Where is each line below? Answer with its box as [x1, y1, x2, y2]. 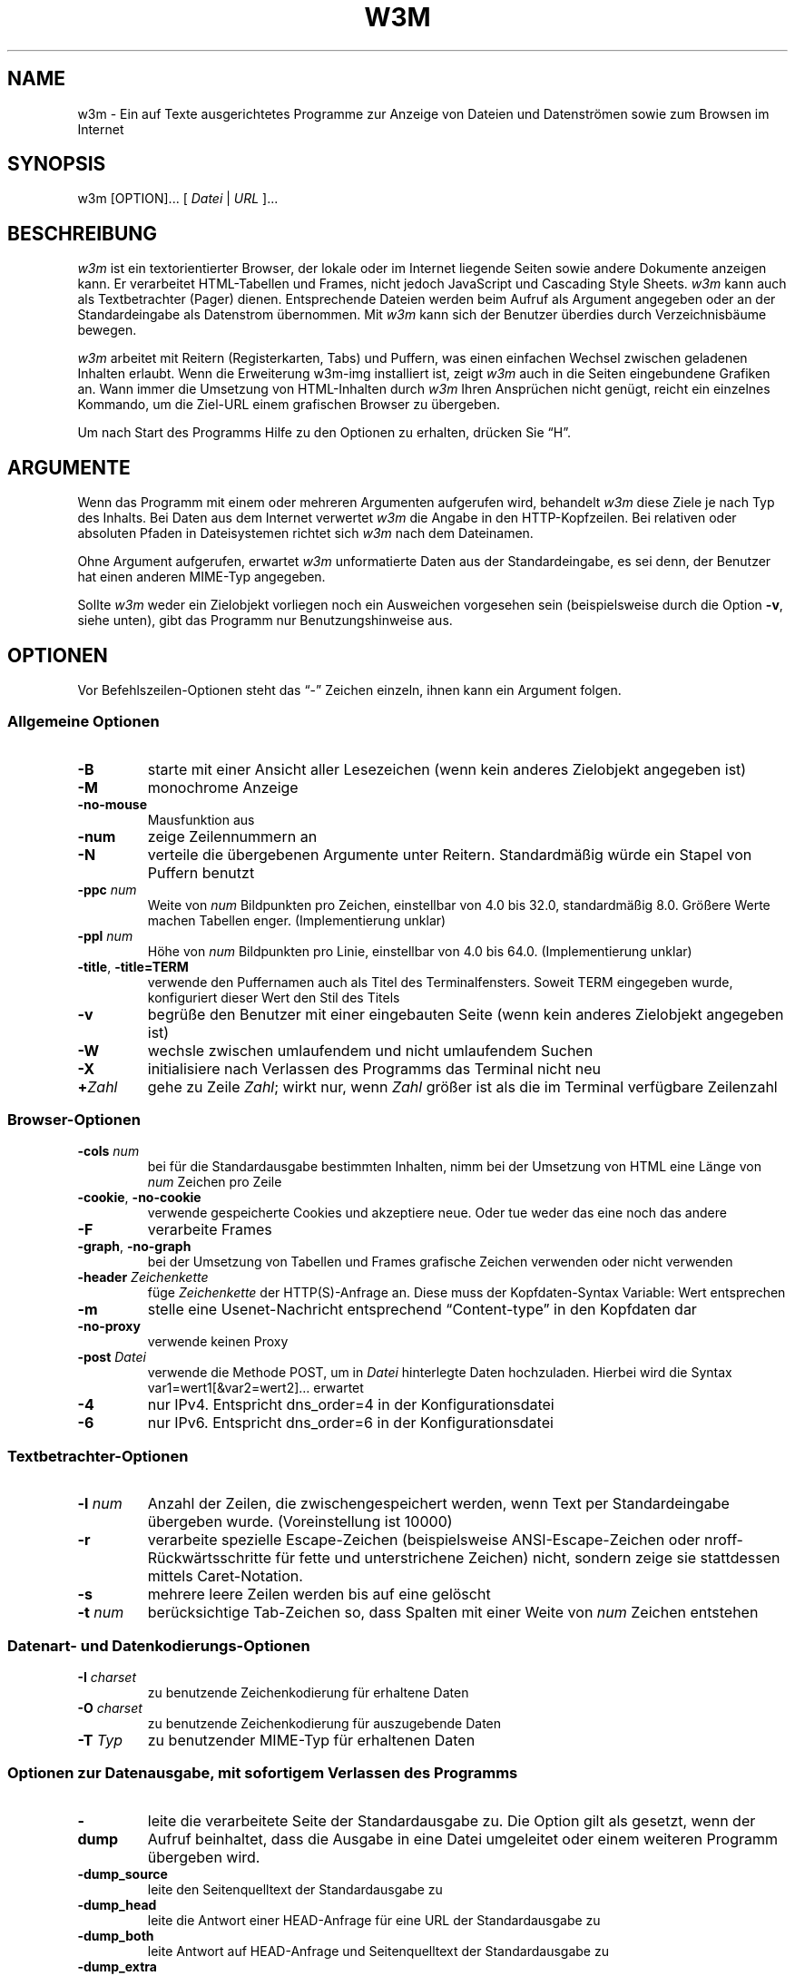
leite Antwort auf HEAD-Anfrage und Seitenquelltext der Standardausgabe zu [147, 1942, 609, 1959]
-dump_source [77, 1865, 168, 1882]
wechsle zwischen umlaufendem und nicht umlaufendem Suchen [147, 1041, 594, 1060]
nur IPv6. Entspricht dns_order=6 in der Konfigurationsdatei [147, 1414, 554, 1433]
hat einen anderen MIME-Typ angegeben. [77, 569, 326, 585]
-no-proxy [77, 1318, 141, 1335]
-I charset [77, 1668, 137, 1685]
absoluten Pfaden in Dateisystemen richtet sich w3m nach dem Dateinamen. [77, 525, 534, 542]
